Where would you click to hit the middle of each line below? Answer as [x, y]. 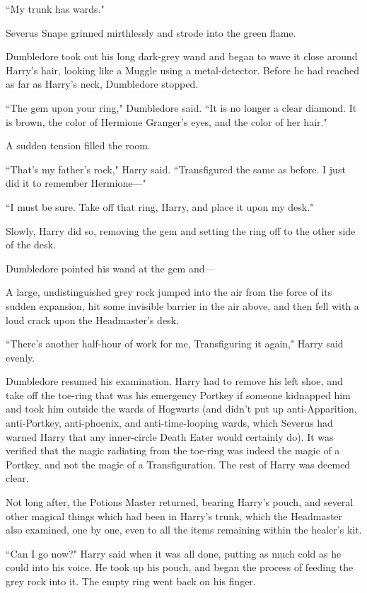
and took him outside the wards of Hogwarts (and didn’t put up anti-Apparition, [181, 409]
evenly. [21, 357]
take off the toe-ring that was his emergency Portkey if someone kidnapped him [178, 395]
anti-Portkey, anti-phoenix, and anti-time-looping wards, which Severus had [169, 423]
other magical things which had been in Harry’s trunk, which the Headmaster [174, 516]
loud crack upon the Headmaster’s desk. [92, 319]
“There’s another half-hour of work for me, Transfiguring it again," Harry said [175, 344]
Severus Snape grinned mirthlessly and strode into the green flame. [151, 32]
